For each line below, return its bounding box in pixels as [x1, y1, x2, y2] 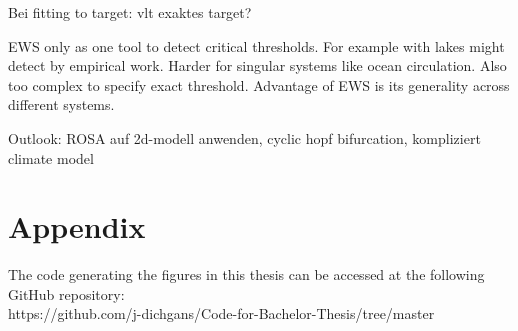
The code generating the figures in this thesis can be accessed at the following [8, 264, 485, 285]
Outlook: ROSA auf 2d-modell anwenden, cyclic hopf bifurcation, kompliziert [8, 127, 481, 148]
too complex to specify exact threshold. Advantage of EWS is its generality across [8, 74, 510, 95]
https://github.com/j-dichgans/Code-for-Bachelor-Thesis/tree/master [8, 303, 435, 324]
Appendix [8, 206, 146, 247]
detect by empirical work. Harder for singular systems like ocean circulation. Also [8, 55, 507, 76]
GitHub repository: [8, 283, 125, 304]
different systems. [8, 94, 115, 115]
